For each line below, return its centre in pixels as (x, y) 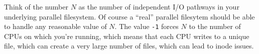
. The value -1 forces (147, 26)
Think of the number (36, 6)
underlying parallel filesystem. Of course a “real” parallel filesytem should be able (129, 16)
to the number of (215, 26)
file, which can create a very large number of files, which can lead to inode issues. (129, 46)
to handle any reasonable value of (55, 26)
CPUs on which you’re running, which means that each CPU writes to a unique (127, 36)
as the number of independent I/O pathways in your (159, 6)
